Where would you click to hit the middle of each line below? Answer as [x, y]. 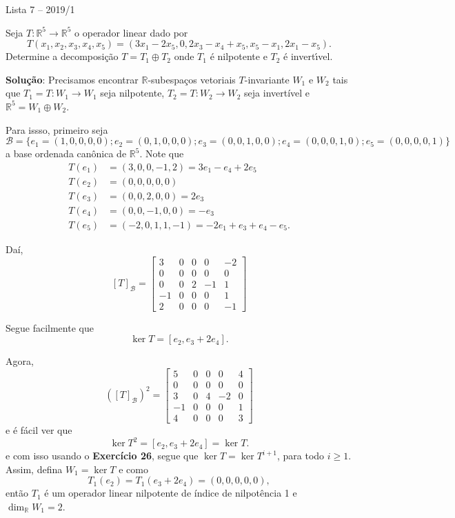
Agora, [20, 361]
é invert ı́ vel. [308, 56]
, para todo [301, 456]
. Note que [162, 153]
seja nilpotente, [132, 93]
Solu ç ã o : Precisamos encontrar [72, 79]
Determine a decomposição [62, 56]
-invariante [267, 79]
